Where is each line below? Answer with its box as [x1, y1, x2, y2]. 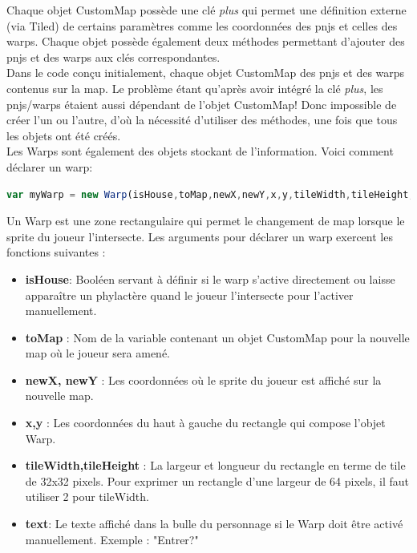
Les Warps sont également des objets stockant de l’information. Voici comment [6, 143, 394, 159]
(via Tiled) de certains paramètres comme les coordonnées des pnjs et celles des [6, 17, 398, 34]
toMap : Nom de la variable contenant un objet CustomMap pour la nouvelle [25, 329, 410, 345]
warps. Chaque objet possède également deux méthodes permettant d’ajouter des [6, 33, 405, 50]
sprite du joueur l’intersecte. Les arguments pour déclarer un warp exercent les [6, 228, 393, 244]
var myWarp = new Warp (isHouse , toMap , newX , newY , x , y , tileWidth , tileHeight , [6, 188, 415, 200]
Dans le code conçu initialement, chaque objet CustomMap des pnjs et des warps [6, 64, 405, 81]
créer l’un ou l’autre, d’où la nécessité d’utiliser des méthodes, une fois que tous [6, 111, 398, 128]
